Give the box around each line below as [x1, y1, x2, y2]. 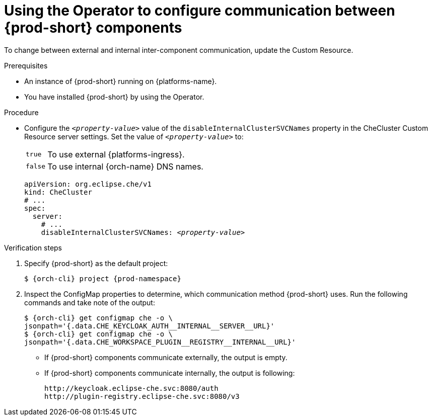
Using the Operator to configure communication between [4, 2, 395, 19]
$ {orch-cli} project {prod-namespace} [24, 274, 181, 283]
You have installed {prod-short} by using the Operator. [24, 92, 204, 101]
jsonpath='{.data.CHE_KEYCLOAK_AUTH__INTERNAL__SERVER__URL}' [24, 321, 275, 330]
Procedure [4, 108, 39, 117]
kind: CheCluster [24, 188, 92, 196]
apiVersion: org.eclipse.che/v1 [24, 180, 152, 188]
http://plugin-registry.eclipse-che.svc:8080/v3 [44, 392, 240, 400]
